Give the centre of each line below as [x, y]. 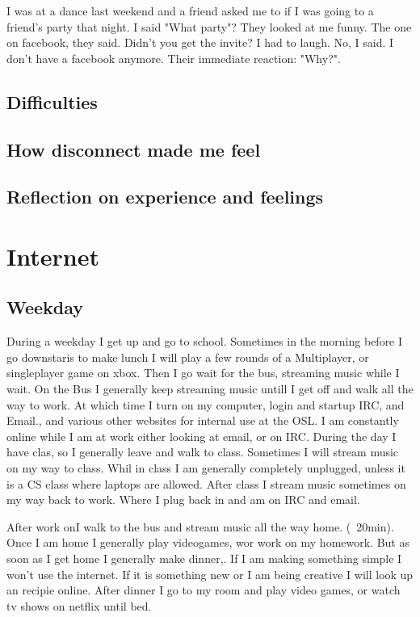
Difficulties [52, 101]
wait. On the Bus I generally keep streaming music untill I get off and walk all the [210, 389]
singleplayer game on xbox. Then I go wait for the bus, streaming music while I [203, 373]
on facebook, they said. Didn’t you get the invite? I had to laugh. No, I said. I [200, 42]
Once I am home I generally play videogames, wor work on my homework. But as [208, 542]
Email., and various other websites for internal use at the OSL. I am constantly [203, 420]
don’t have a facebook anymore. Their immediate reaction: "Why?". [174, 58]
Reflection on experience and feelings [165, 197]
